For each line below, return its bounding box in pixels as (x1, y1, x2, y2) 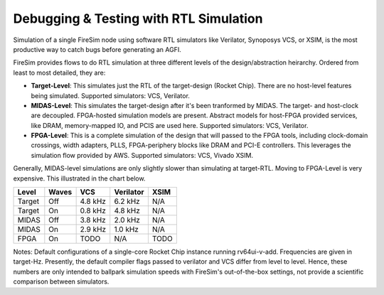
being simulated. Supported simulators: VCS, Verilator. (31, 91, 190, 100)
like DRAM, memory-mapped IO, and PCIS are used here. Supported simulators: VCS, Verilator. (31, 121, 309, 129)
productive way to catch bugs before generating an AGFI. (13, 45, 181, 53)
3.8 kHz (80, 215, 106, 225)
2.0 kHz (114, 215, 140, 225)
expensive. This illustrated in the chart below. (13, 174, 146, 183)
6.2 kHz (114, 196, 140, 206)
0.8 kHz (80, 206, 107, 216)
